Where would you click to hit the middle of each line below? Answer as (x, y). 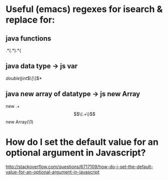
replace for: (30, 20)
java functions (28, 38)
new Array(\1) (19, 122)
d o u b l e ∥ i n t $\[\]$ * (24, 78)
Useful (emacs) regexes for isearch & (84, 9)
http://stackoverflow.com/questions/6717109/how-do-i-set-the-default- (79, 166)
